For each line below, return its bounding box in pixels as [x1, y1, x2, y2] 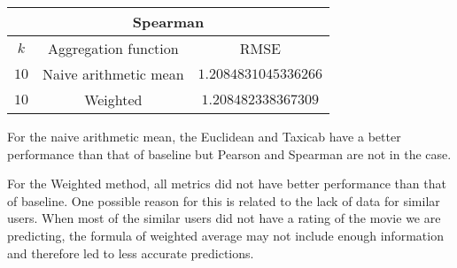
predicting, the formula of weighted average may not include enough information [7, 226, 444, 244]
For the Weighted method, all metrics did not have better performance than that [7, 174, 446, 193]
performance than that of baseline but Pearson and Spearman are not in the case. [7, 144, 452, 163]
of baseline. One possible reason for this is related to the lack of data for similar [7, 191, 440, 210]
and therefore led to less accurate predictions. [7, 243, 254, 262]
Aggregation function [47, 38, 179, 58]
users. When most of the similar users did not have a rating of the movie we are [7, 209, 441, 227]
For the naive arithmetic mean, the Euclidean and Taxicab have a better [7, 127, 401, 145]
